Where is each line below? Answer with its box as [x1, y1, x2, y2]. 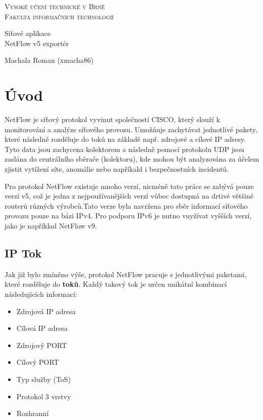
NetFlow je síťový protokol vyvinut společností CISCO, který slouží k [5, 114, 221, 125]
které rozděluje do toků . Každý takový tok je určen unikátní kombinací [5, 279, 227, 289]
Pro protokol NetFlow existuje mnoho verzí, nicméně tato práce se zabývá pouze [5, 180, 254, 191]
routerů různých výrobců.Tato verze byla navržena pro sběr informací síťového [5, 200, 248, 211]
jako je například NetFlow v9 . [5, 220, 97, 231]
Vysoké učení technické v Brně [5, 1, 105, 11]
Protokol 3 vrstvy [16, 391, 71, 401]
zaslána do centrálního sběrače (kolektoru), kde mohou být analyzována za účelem [5, 154, 259, 164]
